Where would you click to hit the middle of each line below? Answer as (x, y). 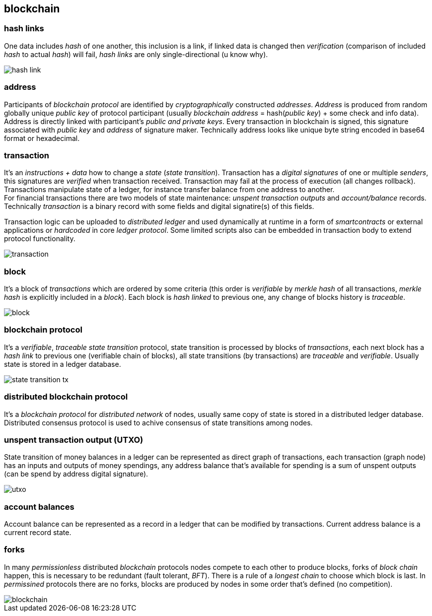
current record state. (38, 533)
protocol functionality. (40, 239)
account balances (39, 507)
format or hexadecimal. (42, 138)
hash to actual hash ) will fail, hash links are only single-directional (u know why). (136, 54)
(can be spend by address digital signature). (76, 474)
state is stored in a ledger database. (63, 364)
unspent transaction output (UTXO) (74, 440)
